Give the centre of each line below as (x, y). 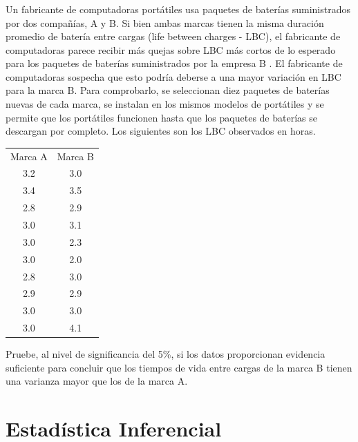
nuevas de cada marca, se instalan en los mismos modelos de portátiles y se (165, 104)
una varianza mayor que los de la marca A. (97, 381)
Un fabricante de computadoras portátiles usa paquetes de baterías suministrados (178, 9)
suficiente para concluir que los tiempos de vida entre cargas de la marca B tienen (179, 367)
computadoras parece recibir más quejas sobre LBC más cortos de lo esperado (171, 49)
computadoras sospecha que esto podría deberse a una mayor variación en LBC (173, 76)
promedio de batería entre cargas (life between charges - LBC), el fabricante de (173, 36)
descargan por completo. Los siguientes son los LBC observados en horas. (161, 131)
